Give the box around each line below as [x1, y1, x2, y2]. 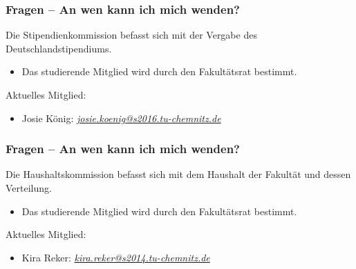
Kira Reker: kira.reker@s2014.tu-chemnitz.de [21, 250, 210, 264]
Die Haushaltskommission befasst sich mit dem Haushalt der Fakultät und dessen [6, 167, 351, 181]
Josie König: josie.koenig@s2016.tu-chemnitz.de [21, 110, 221, 125]
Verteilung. [6, 181, 52, 195]
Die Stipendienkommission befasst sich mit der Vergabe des [6, 28, 257, 42]
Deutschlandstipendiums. [6, 41, 112, 55]
